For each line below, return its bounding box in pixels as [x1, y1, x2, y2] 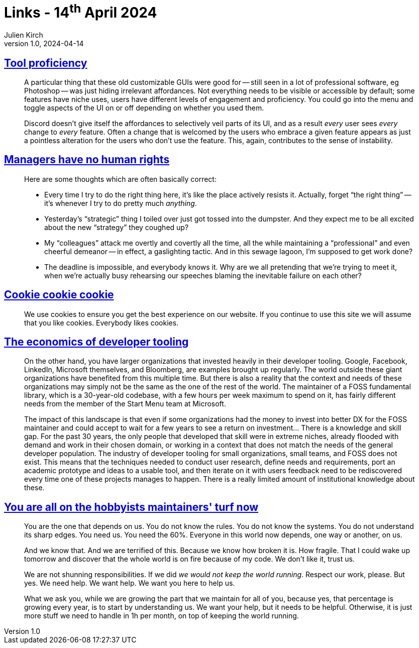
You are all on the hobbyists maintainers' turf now [4, 500, 259, 513]
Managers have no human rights [4, 153, 170, 166]
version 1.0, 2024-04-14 [4, 39, 84, 48]
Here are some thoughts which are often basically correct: [24, 174, 217, 183]
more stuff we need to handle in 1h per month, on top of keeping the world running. [24, 611, 299, 620]
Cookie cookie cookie [4, 288, 114, 301]
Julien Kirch [4, 31, 43, 40]
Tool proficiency [4, 56, 87, 69]
